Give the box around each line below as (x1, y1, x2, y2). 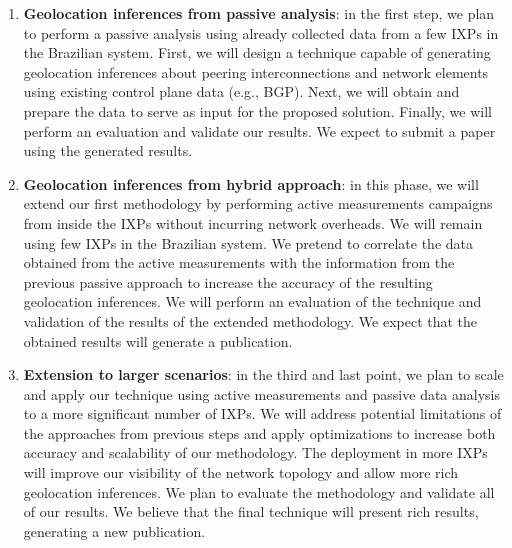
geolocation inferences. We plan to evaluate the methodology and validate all (23, 481, 495, 502)
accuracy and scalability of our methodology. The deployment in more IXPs (23, 442, 488, 463)
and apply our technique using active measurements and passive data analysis (23, 383, 501, 404)
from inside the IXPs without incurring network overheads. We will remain (23, 212, 483, 233)
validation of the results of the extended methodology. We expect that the (23, 310, 478, 331)
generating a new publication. (23, 520, 206, 541)
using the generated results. (23, 140, 193, 161)
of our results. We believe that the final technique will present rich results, (23, 501, 479, 522)
